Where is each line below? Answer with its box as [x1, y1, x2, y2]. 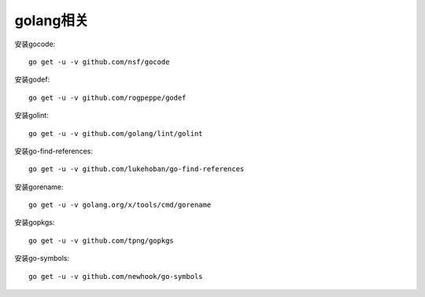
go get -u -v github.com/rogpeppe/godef [28, 93, 187, 102]
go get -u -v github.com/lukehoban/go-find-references [28, 165, 245, 174]
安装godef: [14, 75, 50, 84]
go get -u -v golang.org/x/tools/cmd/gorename [28, 200, 212, 210]
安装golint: [14, 111, 49, 120]
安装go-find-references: [14, 146, 94, 156]
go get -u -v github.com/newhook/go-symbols [28, 272, 204, 280]
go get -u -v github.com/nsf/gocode [28, 57, 170, 66]
